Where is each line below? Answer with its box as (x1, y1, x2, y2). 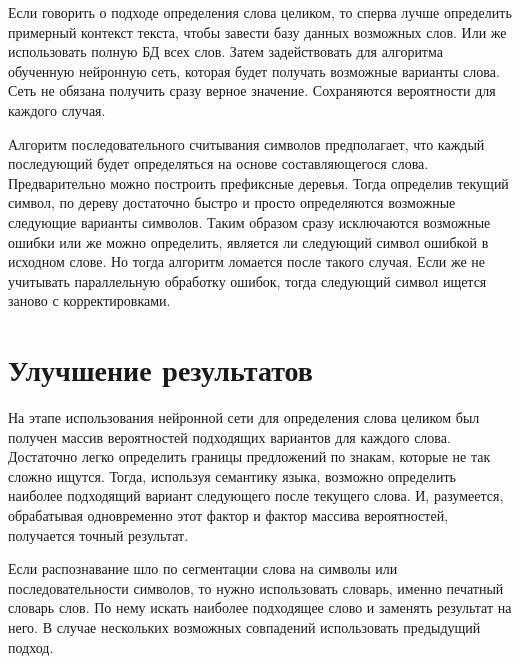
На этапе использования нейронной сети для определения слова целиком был (8, 407, 480, 428)
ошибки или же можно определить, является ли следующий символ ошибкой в (8, 231, 489, 252)
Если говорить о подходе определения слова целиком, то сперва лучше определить (8, 2, 512, 22)
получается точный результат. (8, 524, 189, 545)
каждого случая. (8, 99, 106, 120)
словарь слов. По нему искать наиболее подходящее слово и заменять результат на (8, 597, 512, 618)
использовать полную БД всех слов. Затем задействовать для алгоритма (8, 41, 443, 62)
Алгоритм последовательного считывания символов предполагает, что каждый (8, 133, 485, 154)
